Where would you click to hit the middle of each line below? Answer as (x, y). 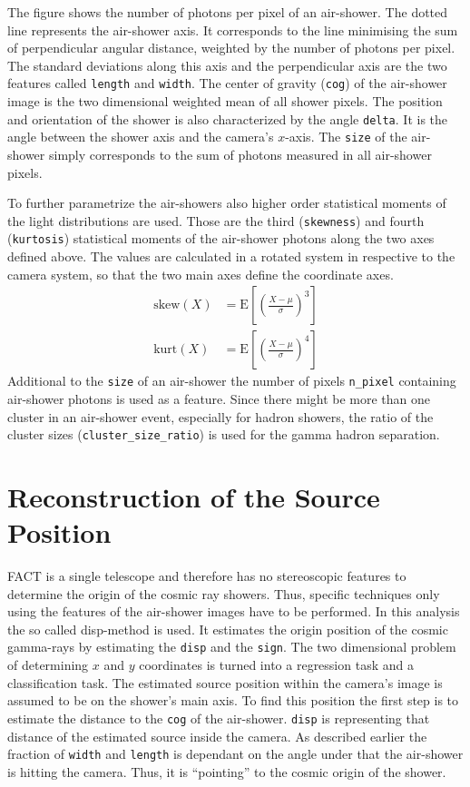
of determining (48, 665)
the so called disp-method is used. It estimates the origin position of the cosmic (228, 629)
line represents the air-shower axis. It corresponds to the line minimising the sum (233, 30)
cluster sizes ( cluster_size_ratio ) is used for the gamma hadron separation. (224, 434)
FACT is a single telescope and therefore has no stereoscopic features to (207, 576)
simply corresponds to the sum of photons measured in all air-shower (240, 154)
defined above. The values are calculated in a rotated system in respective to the (231, 256)
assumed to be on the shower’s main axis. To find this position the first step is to (233, 700)
